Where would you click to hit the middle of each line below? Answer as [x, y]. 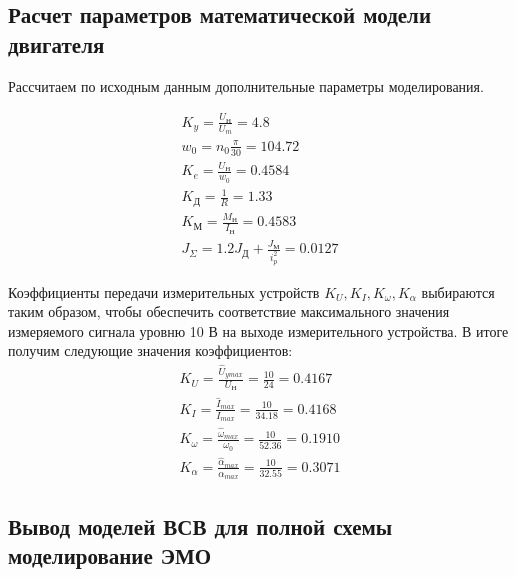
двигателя [56, 43]
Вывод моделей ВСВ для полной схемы [200, 525]
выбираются [458, 291]
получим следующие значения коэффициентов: [150, 350]
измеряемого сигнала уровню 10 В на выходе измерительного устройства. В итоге [258, 330]
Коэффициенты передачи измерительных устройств [164, 291]
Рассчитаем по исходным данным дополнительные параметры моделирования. [246, 85]
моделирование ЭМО [110, 554]
